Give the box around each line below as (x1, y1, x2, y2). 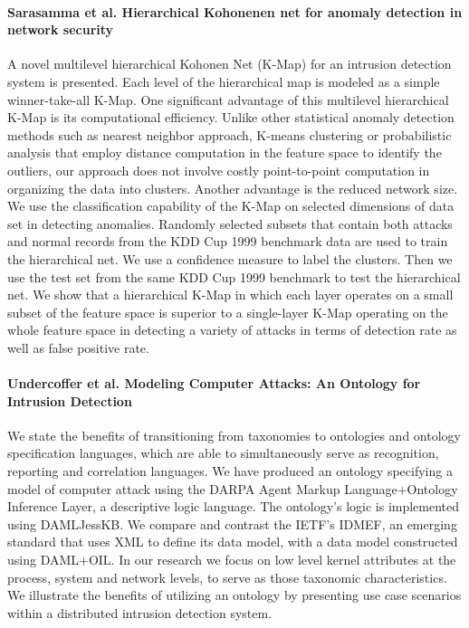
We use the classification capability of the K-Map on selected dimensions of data (7, 196, 455, 215)
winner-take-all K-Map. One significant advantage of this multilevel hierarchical (7, 90, 449, 109)
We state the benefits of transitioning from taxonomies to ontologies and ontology (7, 425, 461, 444)
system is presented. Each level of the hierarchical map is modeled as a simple (7, 71, 440, 90)
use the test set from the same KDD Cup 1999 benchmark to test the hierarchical (7, 267, 461, 286)
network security (7, 20, 114, 39)
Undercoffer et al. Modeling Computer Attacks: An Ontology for (7, 374, 421, 393)
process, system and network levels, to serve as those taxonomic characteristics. (7, 567, 447, 586)
